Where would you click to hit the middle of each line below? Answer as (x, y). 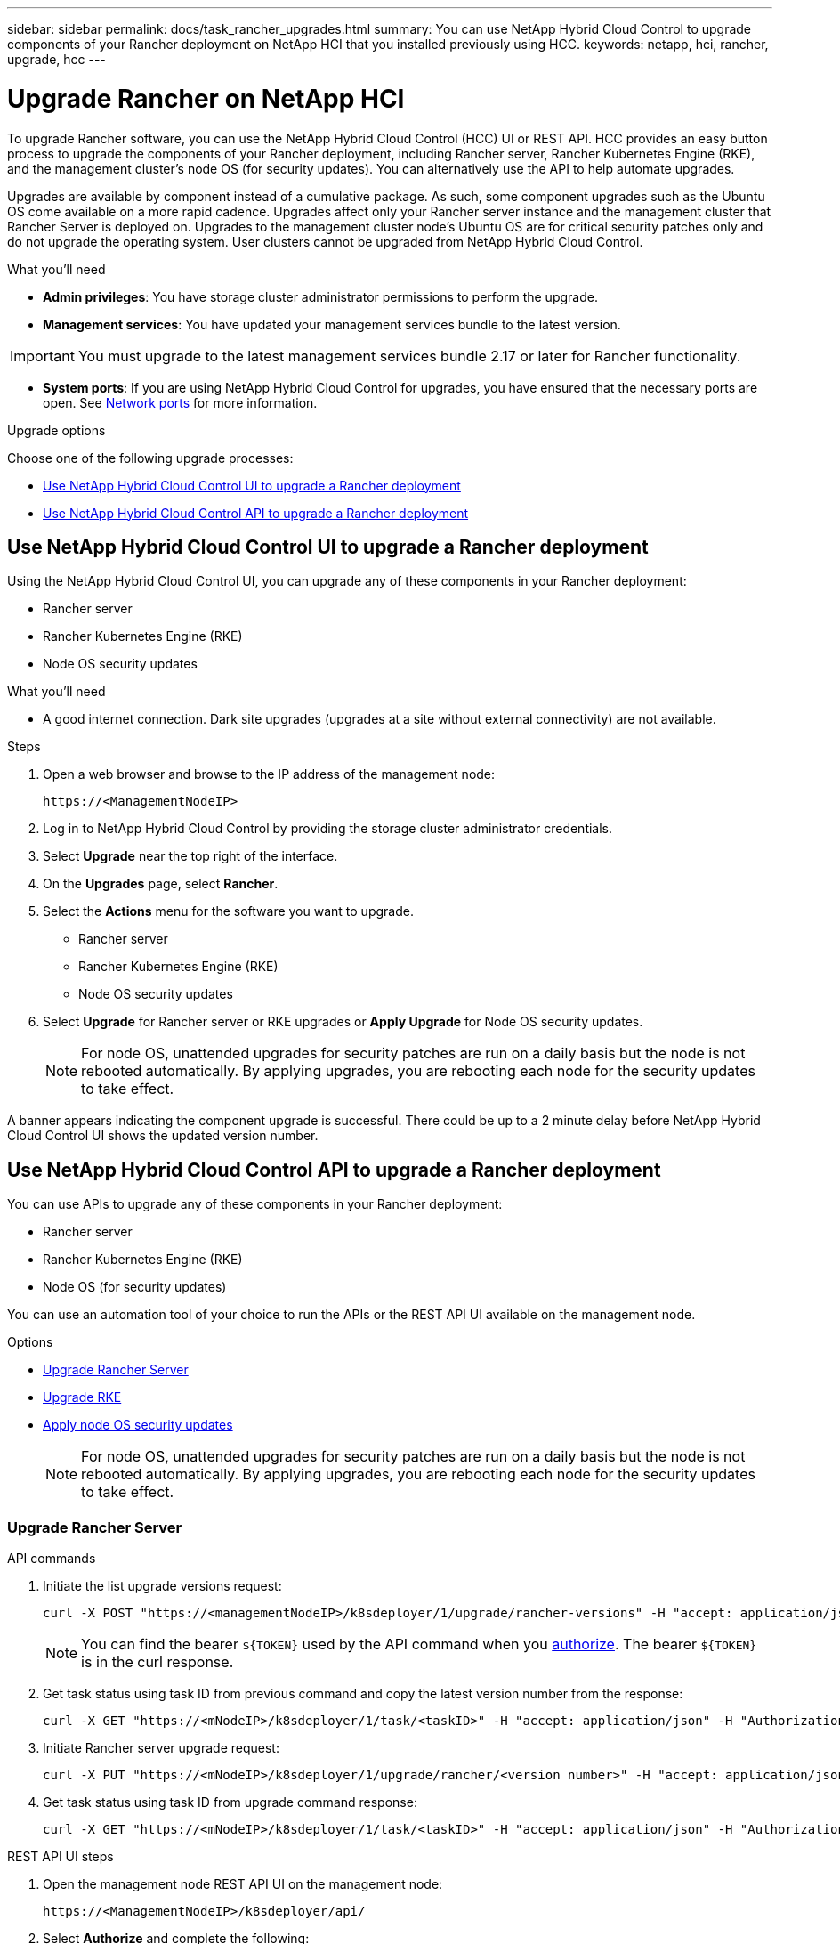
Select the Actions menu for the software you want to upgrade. (228, 911)
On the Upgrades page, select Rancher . (161, 884)
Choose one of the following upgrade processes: (150, 458)
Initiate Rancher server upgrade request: (161, 1747)
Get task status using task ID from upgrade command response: (230, 1802)
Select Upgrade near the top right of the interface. (190, 856)
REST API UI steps (61, 1856)
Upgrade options (57, 430)
